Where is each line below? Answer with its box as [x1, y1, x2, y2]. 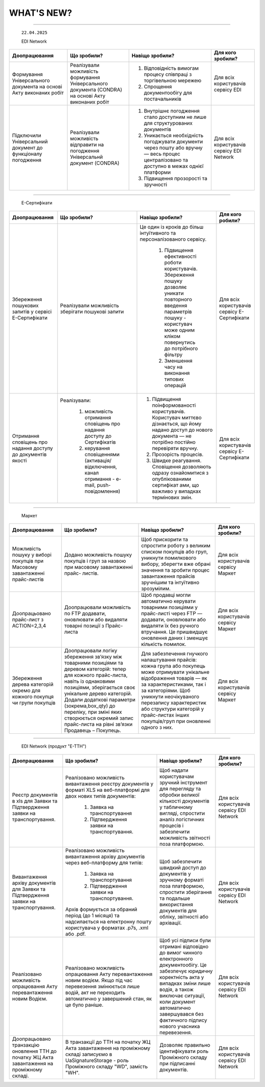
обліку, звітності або [159, 913, 209, 920]
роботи [164, 259, 182, 266]
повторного [164, 296, 192, 303]
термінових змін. [152, 494, 193, 501]
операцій [164, 382, 186, 389]
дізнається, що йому [152, 420, 202, 427]
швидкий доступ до [159, 864, 206, 871]
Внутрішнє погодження [144, 108, 200, 114]
